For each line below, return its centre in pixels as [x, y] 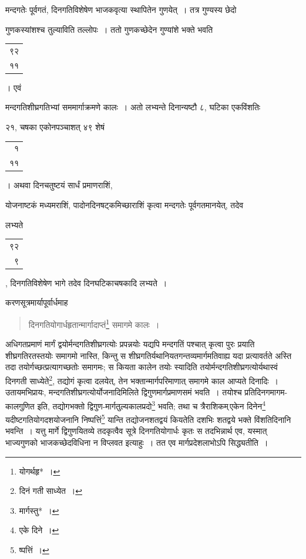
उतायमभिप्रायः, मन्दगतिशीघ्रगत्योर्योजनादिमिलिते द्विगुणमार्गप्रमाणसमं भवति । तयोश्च [124, 392]
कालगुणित [20, 406]
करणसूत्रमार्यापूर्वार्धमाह [37, 302]
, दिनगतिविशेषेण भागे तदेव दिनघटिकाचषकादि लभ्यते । [86, 282]
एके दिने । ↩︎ [39, 530]
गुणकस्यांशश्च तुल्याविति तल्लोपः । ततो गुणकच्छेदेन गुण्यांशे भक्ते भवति [109, 29]
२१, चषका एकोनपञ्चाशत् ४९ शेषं [55, 127]
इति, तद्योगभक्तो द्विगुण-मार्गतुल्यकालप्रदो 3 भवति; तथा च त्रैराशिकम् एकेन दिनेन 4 [152, 405]
